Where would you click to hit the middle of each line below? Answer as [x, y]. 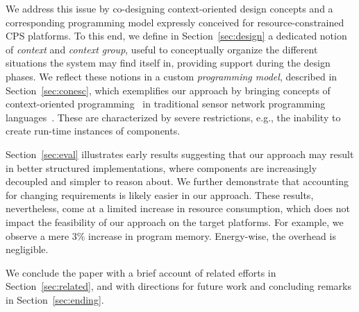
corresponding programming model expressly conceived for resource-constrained [175, 22]
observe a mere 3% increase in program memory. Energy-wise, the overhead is [171, 235]
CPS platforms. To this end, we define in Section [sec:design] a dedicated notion [176, 36]
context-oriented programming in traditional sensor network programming [166, 104]
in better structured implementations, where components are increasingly [161, 167]
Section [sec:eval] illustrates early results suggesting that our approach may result [180, 154]
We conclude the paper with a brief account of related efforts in [141, 272]
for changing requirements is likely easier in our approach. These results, [160, 194]
